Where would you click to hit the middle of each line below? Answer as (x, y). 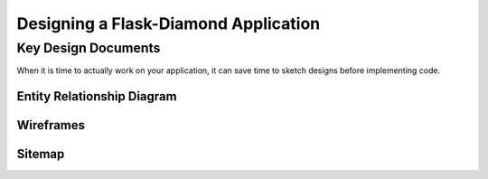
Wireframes (51, 125)
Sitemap (41, 154)
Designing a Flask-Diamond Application (169, 24)
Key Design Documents (89, 48)
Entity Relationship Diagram (97, 96)
